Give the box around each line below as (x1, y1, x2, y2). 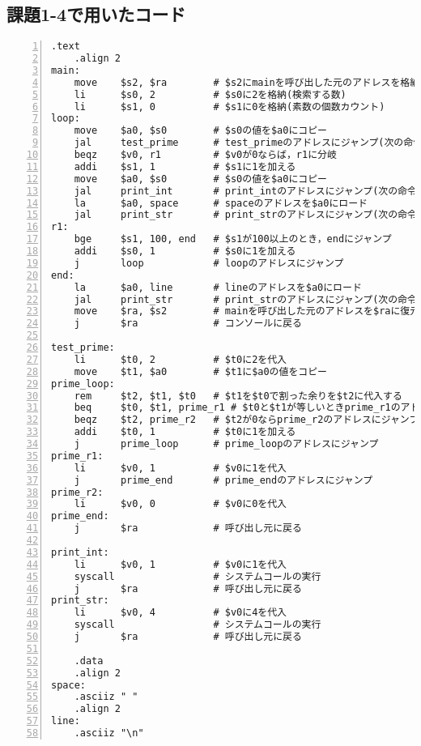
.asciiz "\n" (74, 727, 144, 740)
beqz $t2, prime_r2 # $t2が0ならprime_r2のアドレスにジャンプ (74, 414, 419, 426)
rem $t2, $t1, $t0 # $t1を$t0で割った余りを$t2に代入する (74, 390, 402, 402)
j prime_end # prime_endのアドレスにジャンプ (74, 474, 373, 486)
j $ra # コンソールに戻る (74, 318, 302, 330)
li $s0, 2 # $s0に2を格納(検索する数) (74, 88, 347, 100)
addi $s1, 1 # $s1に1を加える (74, 160, 296, 173)
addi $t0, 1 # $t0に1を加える (74, 426, 296, 438)
